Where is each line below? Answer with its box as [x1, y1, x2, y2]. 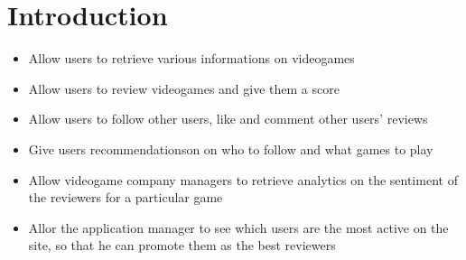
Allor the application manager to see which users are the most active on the [28, 218, 449, 237]
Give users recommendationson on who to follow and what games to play [28, 139, 433, 158]
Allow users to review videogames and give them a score [28, 79, 340, 97]
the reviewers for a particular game [28, 188, 223, 207]
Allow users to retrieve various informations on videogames [28, 49, 355, 68]
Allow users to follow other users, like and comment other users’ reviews [28, 109, 428, 128]
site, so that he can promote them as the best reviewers [28, 236, 336, 255]
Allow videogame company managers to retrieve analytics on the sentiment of [28, 170, 458, 189]
